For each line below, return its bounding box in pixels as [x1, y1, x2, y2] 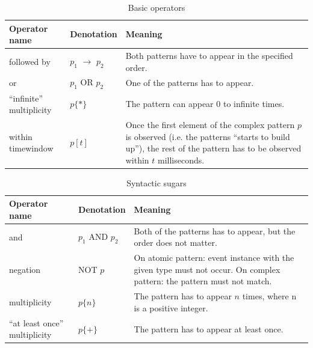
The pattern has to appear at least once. [134, 322, 284, 335]
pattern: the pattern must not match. [134, 275, 272, 287]
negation [9, 263, 41, 275]
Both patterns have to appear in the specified [125, 49, 293, 62]
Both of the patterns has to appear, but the [134, 224, 296, 237]
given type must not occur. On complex [134, 263, 280, 275]
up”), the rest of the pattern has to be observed [125, 142, 302, 154]
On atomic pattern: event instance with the [134, 251, 294, 264]
